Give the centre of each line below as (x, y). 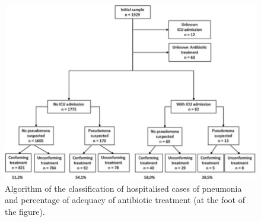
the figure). (25, 212)
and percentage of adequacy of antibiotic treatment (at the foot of (125, 200)
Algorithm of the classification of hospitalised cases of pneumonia (123, 188)
